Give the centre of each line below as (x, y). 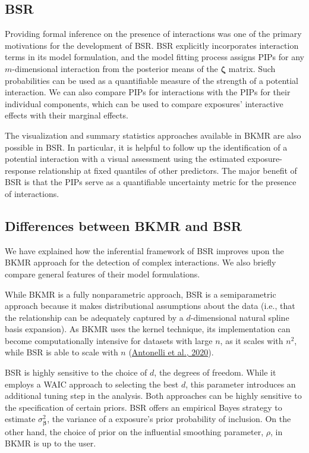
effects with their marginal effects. (67, 115)
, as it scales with (252, 340)
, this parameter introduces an (241, 384)
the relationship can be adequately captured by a (94, 317)
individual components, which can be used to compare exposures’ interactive (144, 103)
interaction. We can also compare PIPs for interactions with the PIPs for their (148, 92)
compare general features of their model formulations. (103, 274)
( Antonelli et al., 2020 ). (171, 352)
